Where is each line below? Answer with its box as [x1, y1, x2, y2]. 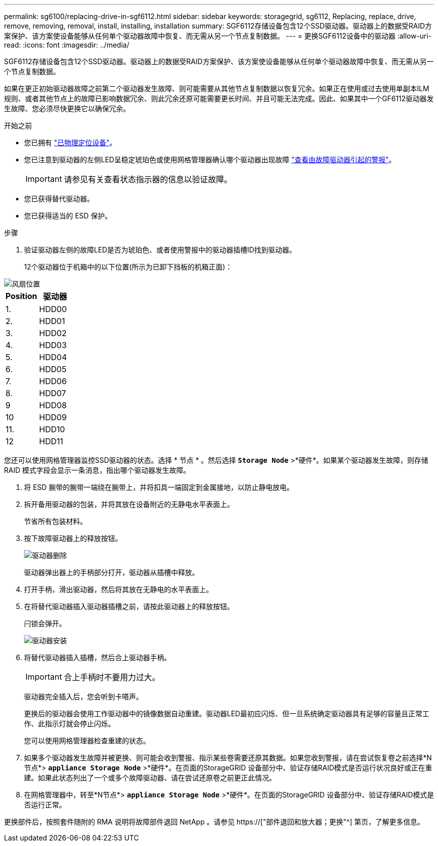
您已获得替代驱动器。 [24, 194, 94, 203]
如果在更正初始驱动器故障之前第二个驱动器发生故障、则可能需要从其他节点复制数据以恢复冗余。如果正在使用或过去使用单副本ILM [4, 84, 429, 93]
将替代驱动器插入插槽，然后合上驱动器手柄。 [24, 653, 171, 662]
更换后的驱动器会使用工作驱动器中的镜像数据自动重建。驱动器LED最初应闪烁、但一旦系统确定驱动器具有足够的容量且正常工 [24, 709, 429, 718]
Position [5, 291, 37, 301]
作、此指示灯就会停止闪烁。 [24, 719, 115, 728]
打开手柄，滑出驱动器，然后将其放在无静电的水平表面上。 [24, 585, 213, 594]
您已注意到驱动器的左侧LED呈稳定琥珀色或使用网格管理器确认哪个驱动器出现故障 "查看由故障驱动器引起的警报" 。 [24, 155, 396, 164]
